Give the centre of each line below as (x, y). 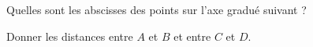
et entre (192, 36)
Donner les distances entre (70, 36)
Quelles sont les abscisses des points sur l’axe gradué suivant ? (156, 9)
